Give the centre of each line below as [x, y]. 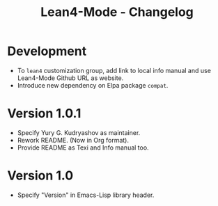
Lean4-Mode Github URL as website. [70, 78]
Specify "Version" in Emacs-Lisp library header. [86, 195]
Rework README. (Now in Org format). [73, 140]
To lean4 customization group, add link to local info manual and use [114, 70]
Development [47, 51]
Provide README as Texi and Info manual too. [83, 148]
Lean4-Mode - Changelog [117, 12]
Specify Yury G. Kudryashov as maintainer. [79, 132]
